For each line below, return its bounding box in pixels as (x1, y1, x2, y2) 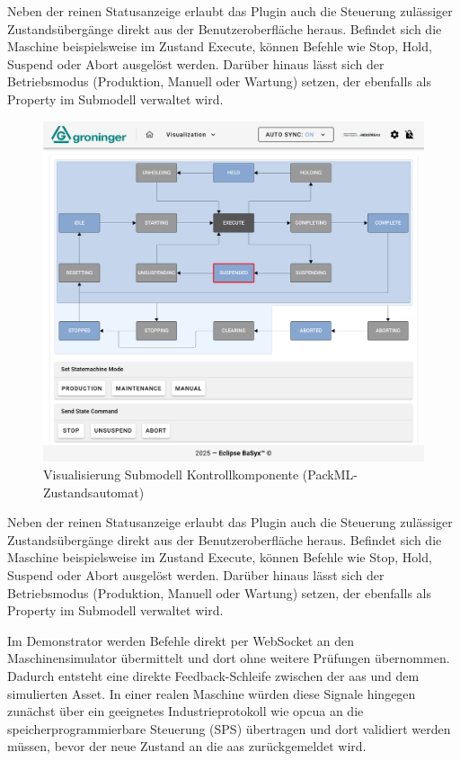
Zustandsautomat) (43, 482, 145, 501)
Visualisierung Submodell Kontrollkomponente (43, 465, 299, 484)
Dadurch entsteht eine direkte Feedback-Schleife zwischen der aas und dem (7, 666, 420, 685)
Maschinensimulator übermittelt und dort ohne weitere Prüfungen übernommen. (7, 649, 450, 667)
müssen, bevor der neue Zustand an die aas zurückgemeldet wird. (7, 737, 367, 756)
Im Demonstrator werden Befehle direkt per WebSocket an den (7, 631, 355, 649)
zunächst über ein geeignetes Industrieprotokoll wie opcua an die (7, 702, 364, 721)
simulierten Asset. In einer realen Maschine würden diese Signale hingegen (7, 684, 416, 703)
